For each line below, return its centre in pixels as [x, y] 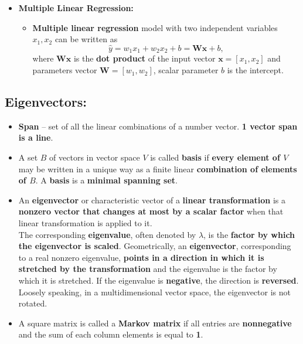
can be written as [86, 39]
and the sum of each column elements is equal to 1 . [111, 334]
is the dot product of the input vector [144, 58]
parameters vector [65, 70]
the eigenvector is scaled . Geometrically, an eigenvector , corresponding [155, 246]
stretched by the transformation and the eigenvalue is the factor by [148, 269]
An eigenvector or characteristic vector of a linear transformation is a [152, 200]
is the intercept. [255, 70]
